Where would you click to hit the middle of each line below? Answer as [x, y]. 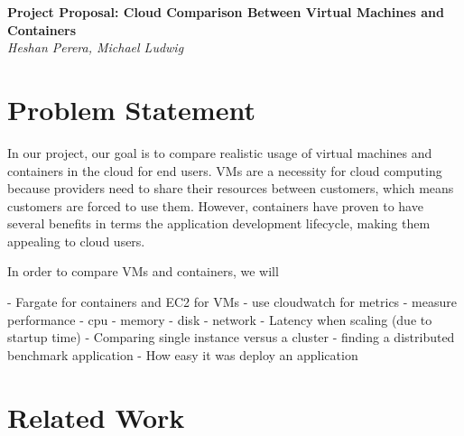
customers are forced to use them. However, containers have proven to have [215, 205]
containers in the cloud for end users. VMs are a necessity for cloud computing [225, 170]
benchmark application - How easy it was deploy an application [183, 354]
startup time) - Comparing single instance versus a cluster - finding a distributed [231, 337]
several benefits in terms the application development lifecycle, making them [219, 223]
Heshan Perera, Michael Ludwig [96, 47]
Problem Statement [131, 109]
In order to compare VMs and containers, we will [143, 271]
